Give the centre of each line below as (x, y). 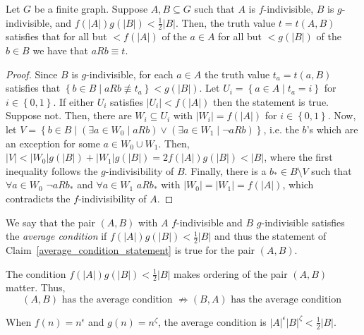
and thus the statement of (270, 236)
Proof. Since (32, 74)
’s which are (332, 129)
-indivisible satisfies (303, 222)
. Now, (342, 115)
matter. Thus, (36, 287)
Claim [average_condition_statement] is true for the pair (131, 249)
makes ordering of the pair (231, 273)
